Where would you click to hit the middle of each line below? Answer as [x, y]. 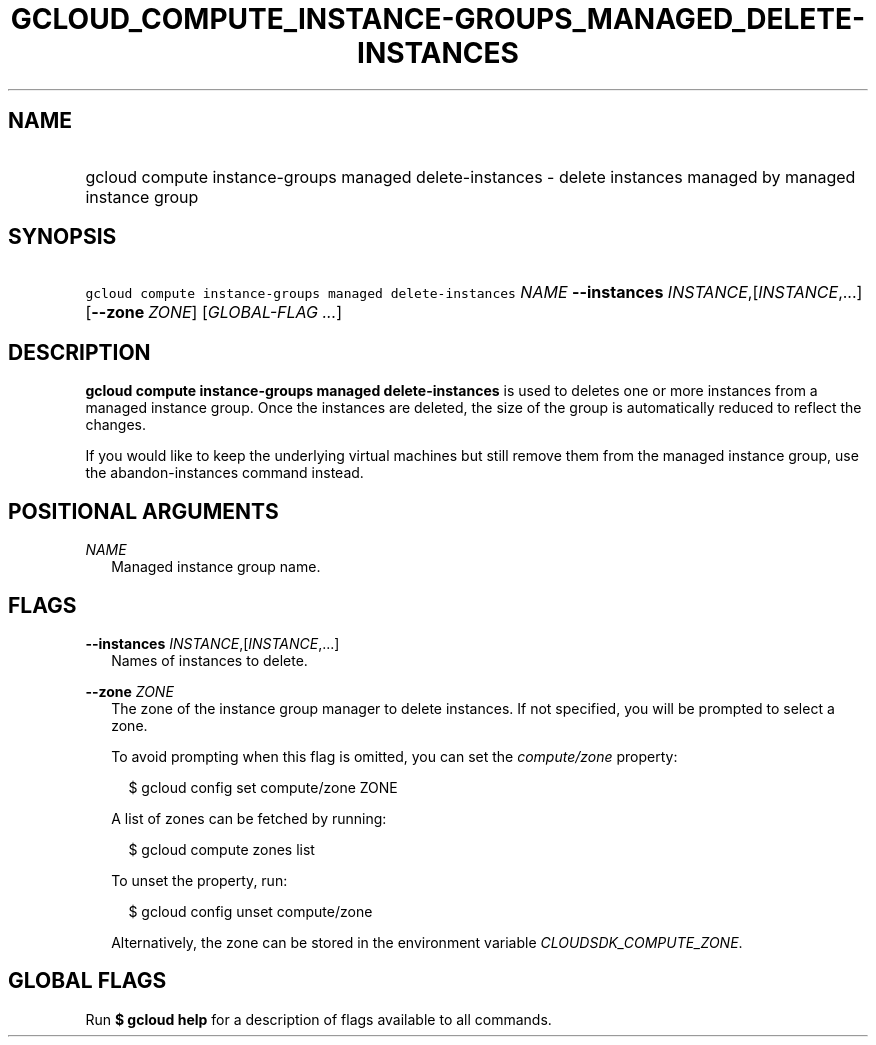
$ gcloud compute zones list [221, 849]
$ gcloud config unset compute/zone [250, 911]
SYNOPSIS [62, 237]
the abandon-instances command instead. [224, 473]
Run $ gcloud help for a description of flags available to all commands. [318, 1019]
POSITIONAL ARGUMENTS [143, 511]
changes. [115, 425]
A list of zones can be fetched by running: [249, 818]
